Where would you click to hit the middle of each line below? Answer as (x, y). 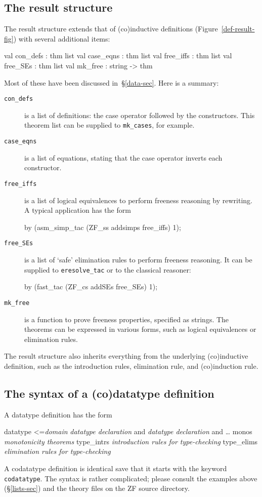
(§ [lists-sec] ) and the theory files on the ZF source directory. (97, 488)
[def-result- (238, 29)
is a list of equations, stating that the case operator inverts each (123, 157)
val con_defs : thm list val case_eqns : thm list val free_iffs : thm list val (118, 55)
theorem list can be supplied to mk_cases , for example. (110, 125)
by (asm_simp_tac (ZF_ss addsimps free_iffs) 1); (103, 227)
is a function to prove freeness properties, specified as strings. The (127, 319)
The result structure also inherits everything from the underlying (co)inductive (126, 356)
